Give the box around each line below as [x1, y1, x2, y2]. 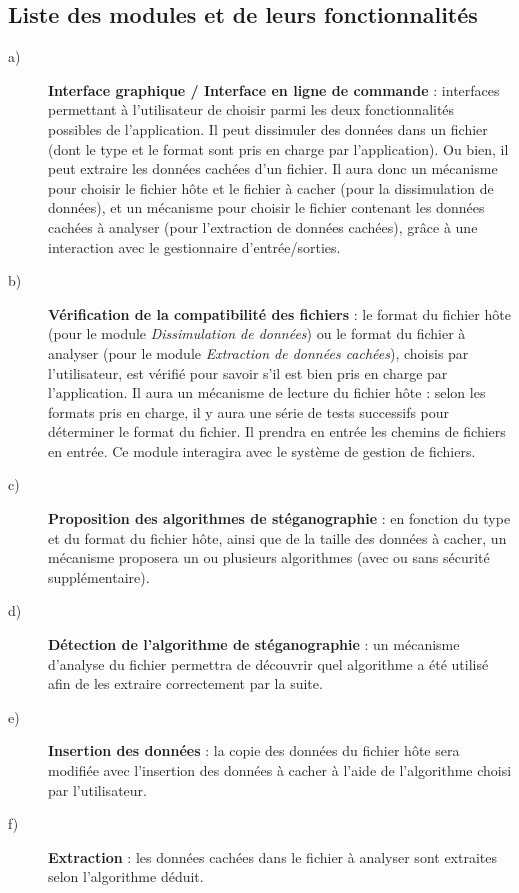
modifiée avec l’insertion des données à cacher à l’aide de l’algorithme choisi [48, 760, 512, 781]
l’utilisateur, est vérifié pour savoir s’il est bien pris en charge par [48, 362, 448, 383]
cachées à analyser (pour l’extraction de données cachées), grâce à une [48, 216, 478, 237]
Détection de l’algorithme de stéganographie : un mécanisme [48, 634, 460, 655]
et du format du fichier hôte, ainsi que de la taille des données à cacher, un [48, 527, 507, 548]
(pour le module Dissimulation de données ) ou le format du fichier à [48, 323, 466, 344]
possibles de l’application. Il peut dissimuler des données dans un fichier [48, 118, 488, 139]
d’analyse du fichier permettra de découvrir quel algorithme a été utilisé [48, 653, 489, 674]
